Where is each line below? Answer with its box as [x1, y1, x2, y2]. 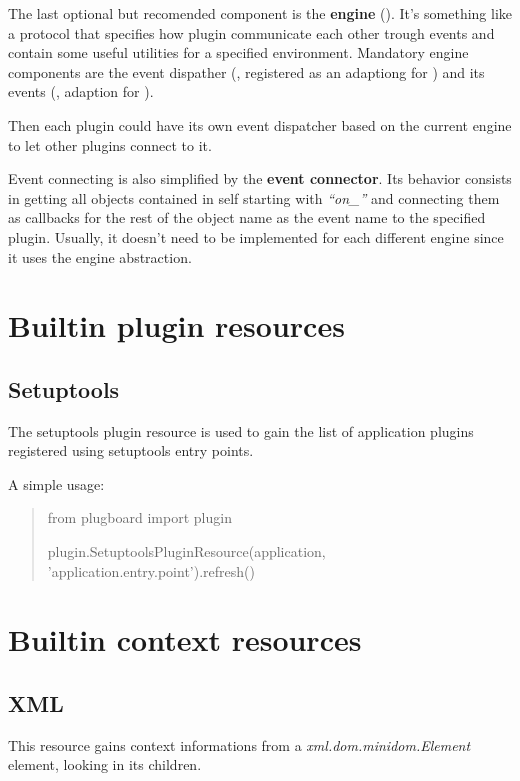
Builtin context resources [8, 619, 362, 660]
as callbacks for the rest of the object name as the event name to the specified [8, 207, 486, 228]
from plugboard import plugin [47, 507, 232, 528]
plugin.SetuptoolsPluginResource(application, [47, 541, 326, 562]
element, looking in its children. [8, 754, 202, 775]
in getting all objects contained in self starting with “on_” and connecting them [8, 187, 500, 208]
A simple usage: [8, 473, 105, 494]
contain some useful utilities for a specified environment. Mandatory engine [8, 42, 469, 63]
